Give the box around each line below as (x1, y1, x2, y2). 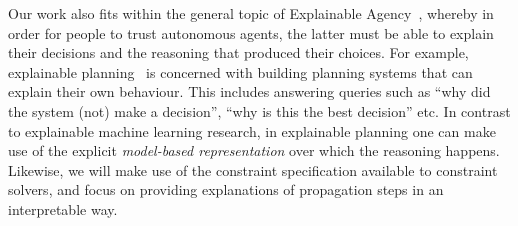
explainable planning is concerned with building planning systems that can (8, 61, 473, 82)
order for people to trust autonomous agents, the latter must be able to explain (8, 22, 494, 43)
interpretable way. (8, 198, 118, 219)
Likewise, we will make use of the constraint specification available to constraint (8, 159, 498, 180)
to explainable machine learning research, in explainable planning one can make (8, 120, 496, 141)
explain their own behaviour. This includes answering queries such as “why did (8, 81, 491, 102)
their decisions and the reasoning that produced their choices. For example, (8, 42, 469, 63)
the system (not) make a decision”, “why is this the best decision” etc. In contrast (8, 100, 511, 121)
